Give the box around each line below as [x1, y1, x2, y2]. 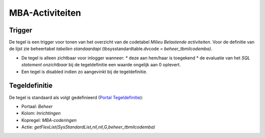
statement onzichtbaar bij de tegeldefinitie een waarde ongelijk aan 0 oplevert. [21, 62, 181, 68]
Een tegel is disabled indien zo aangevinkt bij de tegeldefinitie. [21, 69, 147, 75]
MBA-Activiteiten [9, 7, 81, 18]
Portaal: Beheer [21, 103, 53, 109]
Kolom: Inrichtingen [21, 110, 61, 116]
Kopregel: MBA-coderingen [21, 117, 77, 123]
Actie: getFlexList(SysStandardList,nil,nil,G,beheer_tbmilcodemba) [21, 124, 156, 130]
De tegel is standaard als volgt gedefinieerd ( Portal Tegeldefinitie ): [9, 94, 143, 100]
